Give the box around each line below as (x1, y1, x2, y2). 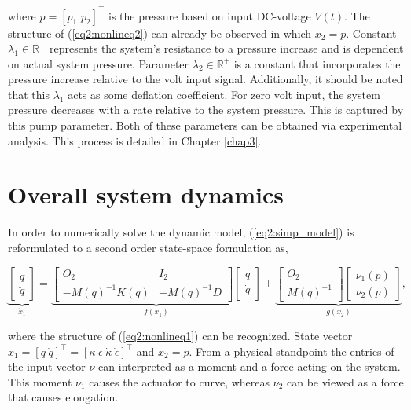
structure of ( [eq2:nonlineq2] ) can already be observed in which (8, 24, 312, 41)
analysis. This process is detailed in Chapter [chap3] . (8, 132, 262, 148)
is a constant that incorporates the (233, 55, 401, 71)
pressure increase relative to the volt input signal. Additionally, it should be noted (8, 71, 403, 87)
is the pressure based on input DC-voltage (108, 7, 311, 24)
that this (8, 86, 50, 102)
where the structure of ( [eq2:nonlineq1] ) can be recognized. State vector (8, 328, 353, 344)
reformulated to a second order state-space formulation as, (8, 239, 288, 255)
